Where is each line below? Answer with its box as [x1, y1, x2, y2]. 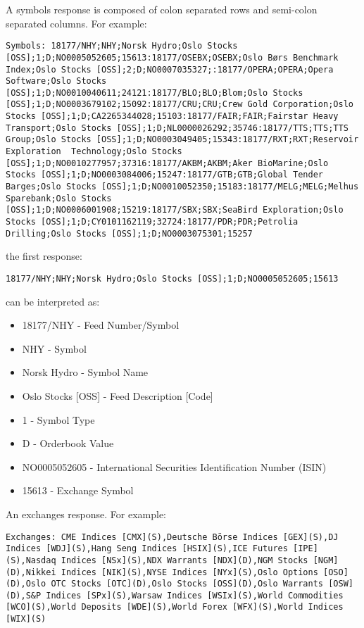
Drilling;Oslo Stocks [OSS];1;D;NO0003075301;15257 [6, 228, 253, 239]
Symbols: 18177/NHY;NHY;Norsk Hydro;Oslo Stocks [6, 41, 238, 51]
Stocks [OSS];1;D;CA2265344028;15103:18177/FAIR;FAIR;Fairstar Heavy [6, 111, 339, 122]
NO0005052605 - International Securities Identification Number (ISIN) [22, 459, 327, 474]
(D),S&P [6, 590, 42, 601]
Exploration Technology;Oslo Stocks [6, 146, 182, 157]
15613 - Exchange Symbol [22, 483, 134, 498]
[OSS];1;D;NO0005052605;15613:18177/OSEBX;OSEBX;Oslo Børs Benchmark [6, 52, 339, 63]
